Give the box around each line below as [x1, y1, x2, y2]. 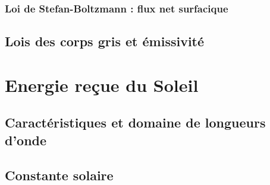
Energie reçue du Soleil [5, 72, 199, 97]
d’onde [5, 130, 47, 149]
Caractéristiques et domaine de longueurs [5, 113, 266, 132]
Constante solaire [5, 165, 114, 184]
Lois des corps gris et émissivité [5, 32, 205, 50]
